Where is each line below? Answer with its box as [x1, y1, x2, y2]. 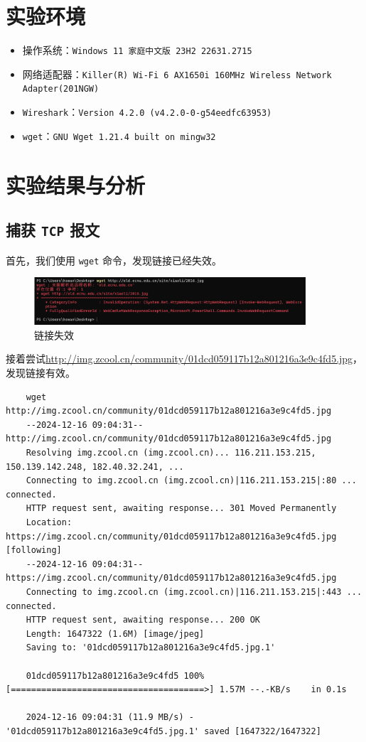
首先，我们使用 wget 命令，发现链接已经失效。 [6, 252, 222, 267]
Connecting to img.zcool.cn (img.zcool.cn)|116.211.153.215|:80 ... [26, 475, 357, 486]
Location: [26, 517, 72, 527]
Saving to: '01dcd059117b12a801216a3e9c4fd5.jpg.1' [26, 642, 276, 653]
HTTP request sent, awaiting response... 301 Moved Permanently [26, 503, 337, 514]
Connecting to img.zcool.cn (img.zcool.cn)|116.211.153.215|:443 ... [26, 586, 362, 597]
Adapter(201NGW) [22, 84, 99, 95]
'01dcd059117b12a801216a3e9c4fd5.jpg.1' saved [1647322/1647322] [6, 726, 321, 736]
